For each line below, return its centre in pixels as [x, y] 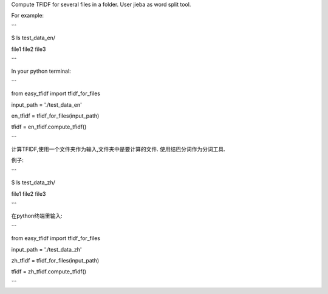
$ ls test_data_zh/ [33, 182]
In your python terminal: [41, 71]
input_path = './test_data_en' [46, 105]
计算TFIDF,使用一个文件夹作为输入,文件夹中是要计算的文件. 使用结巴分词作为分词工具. [118, 149]
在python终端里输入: [37, 216]
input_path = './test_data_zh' [46, 249]
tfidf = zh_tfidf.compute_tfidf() [49, 272]
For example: [28, 16]
